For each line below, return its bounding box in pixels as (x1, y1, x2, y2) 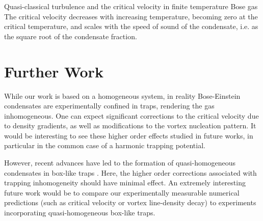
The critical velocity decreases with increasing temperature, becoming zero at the (4, 11, 258, 21)
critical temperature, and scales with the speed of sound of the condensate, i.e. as (4, 21, 258, 32)
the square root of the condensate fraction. (4, 31, 137, 41)
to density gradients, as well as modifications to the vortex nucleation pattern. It (4, 120, 256, 131)
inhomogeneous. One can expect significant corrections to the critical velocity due (4, 110, 259, 121)
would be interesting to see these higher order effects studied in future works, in (4, 130, 253, 141)
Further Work (4, 61, 103, 81)
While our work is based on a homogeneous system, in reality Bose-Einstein (4, 90, 241, 101)
